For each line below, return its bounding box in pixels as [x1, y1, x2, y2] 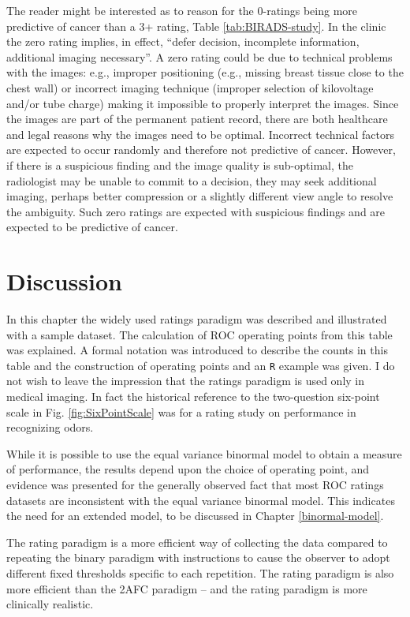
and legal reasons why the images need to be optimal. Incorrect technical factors [6, 125, 394, 142]
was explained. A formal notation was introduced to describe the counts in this [6, 342, 388, 358]
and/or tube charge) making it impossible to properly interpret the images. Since [6, 95, 399, 111]
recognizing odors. [6, 419, 94, 436]
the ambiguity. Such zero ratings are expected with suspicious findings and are [6, 203, 386, 219]
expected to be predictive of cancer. [6, 219, 178, 235]
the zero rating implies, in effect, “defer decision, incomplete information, [6, 33, 360, 50]
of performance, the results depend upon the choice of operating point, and [6, 461, 370, 477]
